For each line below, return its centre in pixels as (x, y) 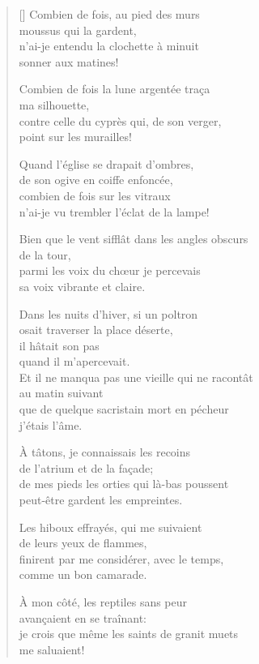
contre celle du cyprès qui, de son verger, (120, 120)
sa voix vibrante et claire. (82, 286)
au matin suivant (61, 393)
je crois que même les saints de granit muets (129, 634)
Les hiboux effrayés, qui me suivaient (110, 527)
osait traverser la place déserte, (96, 330)
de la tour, (45, 254)
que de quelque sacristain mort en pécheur (124, 409)
